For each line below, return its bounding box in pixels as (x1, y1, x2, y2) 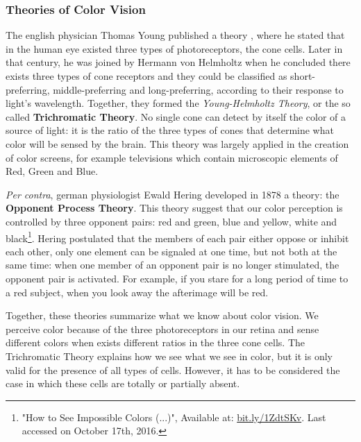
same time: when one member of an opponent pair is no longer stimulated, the (6, 257, 339, 272)
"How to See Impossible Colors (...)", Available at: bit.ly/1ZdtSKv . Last (22, 409, 326, 424)
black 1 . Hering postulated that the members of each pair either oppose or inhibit (6, 228, 349, 245)
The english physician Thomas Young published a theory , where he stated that (6, 28, 345, 42)
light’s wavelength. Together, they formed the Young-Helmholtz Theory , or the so (6, 96, 351, 110)
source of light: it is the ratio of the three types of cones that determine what (6, 123, 334, 137)
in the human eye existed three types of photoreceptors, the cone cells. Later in (6, 41, 343, 56)
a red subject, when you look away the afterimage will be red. (6, 284, 269, 299)
